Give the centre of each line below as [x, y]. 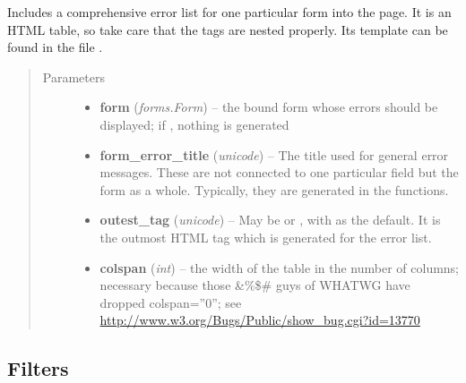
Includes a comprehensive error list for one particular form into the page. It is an [229, 12]
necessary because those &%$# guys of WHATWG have [255, 285]
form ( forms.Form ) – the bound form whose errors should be [269, 107]
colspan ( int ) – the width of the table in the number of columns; [280, 267]
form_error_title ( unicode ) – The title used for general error [274, 154]
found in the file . [55, 47]
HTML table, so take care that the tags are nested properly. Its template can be [228, 29]
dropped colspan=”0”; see [171, 302]
